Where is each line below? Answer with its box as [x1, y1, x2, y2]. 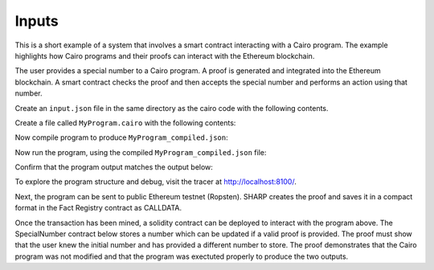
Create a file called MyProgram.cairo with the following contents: [14, 117, 236, 128]
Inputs [14, 12, 59, 30]
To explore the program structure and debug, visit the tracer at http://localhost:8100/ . [14, 177, 297, 186]
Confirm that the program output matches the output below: [14, 162, 213, 172]
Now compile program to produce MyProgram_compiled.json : [14, 133, 228, 142]
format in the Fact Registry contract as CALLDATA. [14, 203, 182, 213]
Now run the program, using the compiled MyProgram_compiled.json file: [14, 147, 267, 157]
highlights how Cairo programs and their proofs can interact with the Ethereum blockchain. [14, 51, 315, 60]
